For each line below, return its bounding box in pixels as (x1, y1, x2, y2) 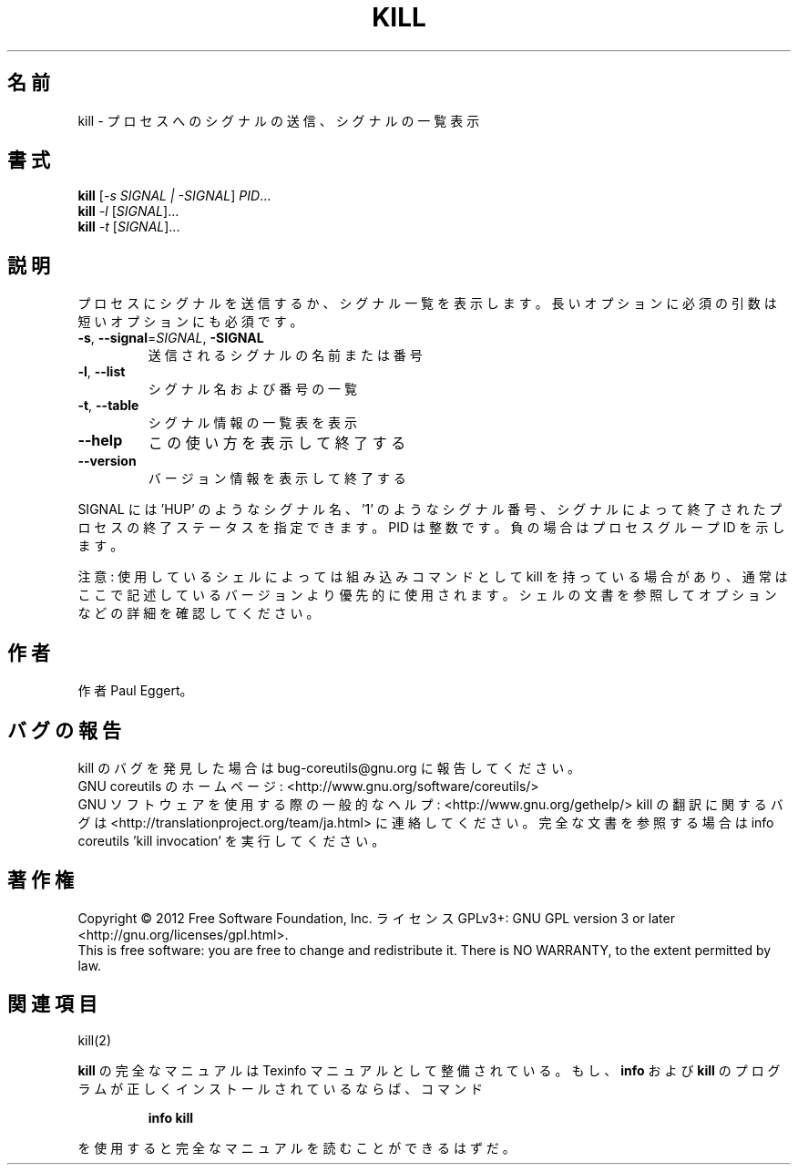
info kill (148, 1109, 193, 1126)
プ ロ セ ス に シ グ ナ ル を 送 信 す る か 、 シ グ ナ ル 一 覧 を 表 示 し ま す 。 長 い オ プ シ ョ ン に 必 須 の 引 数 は (77, 295, 777, 312)
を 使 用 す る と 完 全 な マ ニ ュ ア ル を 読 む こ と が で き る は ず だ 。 (77, 1139, 516, 1156)
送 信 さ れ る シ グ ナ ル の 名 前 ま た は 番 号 (148, 347, 423, 364)
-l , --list (77, 364, 126, 380)
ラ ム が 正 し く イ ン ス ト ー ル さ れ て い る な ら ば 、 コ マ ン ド (77, 1080, 483, 1096)
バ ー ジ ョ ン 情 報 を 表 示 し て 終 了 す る (148, 470, 406, 487)
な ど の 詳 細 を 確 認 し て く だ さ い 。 (77, 605, 320, 622)
